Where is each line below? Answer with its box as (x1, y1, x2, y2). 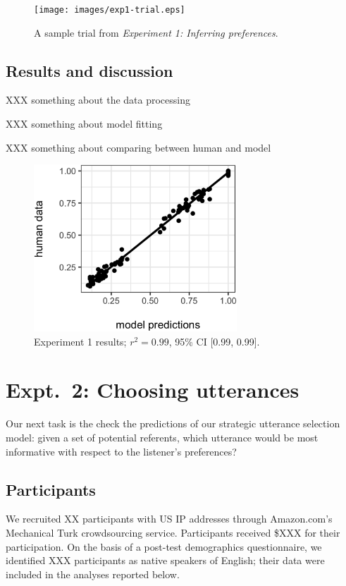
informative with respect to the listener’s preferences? (6, 444, 237, 458)
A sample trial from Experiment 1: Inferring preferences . (34, 25, 278, 39)
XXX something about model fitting (6, 116, 163, 131)
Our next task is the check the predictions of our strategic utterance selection (6, 416, 340, 431)
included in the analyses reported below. (6, 566, 180, 581)
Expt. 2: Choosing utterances (6, 375, 299, 404)
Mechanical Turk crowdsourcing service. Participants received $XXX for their (6, 525, 340, 539)
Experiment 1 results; (34, 334, 127, 348)
